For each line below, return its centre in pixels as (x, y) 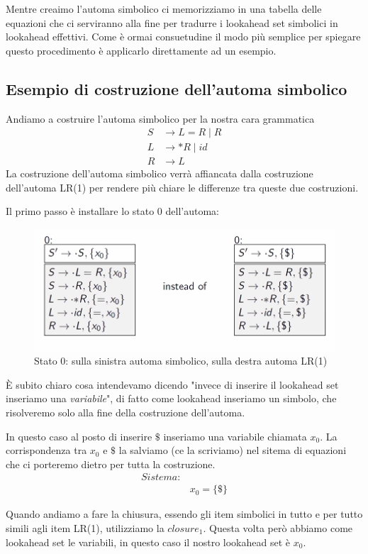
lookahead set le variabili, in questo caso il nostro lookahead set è (148, 542)
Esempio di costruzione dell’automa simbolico (177, 88)
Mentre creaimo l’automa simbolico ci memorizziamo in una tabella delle (164, 9)
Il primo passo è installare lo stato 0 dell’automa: (112, 211)
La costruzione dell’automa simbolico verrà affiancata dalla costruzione (160, 173)
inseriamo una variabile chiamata (235, 436)
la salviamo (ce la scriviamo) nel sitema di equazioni (233, 450)
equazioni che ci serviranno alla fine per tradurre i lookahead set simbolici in (172, 22)
